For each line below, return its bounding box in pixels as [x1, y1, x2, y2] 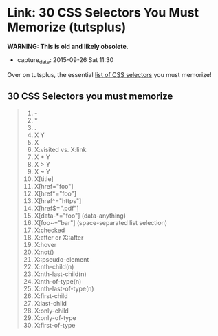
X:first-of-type [34, 321, 76, 329]
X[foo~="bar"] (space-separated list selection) [34, 218, 167, 227]
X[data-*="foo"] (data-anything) [34, 211, 126, 220]
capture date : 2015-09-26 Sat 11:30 [17, 55, 114, 65]
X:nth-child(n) [34, 262, 74, 271]
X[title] [34, 174, 54, 183]
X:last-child [34, 299, 67, 307]
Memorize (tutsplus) [7, 19, 127, 35]
